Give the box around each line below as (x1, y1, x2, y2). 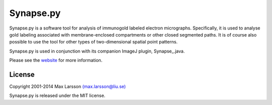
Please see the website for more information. (9, 57, 103, 63)
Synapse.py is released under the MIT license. (9, 92, 106, 98)
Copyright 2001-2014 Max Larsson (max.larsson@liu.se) (9, 83, 126, 89)
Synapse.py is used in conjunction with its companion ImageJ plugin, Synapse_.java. (9, 48, 185, 54)
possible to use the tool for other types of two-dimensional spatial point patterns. (9, 39, 178, 45)
